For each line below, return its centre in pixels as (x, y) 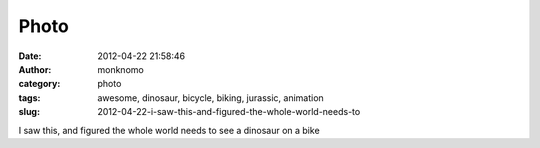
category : (39, 84)
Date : (30, 56)
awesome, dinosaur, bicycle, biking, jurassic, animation (210, 97)
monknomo (120, 69)
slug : (29, 112)
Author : (35, 69)
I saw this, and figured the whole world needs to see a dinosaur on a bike (169, 130)
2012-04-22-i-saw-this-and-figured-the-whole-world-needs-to (229, 112)
